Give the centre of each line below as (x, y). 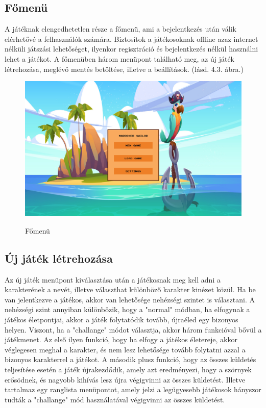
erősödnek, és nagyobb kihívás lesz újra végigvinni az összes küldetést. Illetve (125, 379)
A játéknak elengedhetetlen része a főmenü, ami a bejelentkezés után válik (120, 29)
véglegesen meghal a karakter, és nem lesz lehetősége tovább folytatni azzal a (125, 349)
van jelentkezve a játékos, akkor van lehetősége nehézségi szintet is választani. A (130, 299)
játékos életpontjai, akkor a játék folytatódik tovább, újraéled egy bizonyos (122, 319)
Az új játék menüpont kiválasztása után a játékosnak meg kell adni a (113, 279)
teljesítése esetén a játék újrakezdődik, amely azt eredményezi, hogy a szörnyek (128, 369)
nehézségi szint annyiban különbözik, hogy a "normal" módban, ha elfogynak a (127, 309)
